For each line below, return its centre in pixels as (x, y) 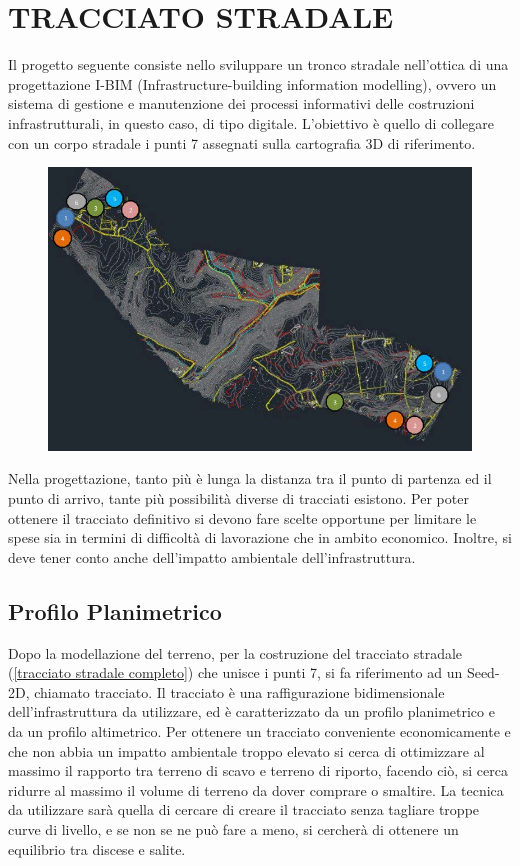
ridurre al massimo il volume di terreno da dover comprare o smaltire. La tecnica (256, 789)
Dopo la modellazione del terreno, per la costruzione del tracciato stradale (235, 652)
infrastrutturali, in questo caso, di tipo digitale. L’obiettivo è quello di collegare (251, 122)
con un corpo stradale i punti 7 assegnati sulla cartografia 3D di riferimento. (242, 142)
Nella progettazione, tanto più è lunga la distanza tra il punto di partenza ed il (250, 478)
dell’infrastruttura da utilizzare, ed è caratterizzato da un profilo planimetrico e (251, 711)
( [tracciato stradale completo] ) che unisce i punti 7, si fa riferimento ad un (235, 672)
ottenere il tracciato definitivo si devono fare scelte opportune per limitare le (242, 517)
